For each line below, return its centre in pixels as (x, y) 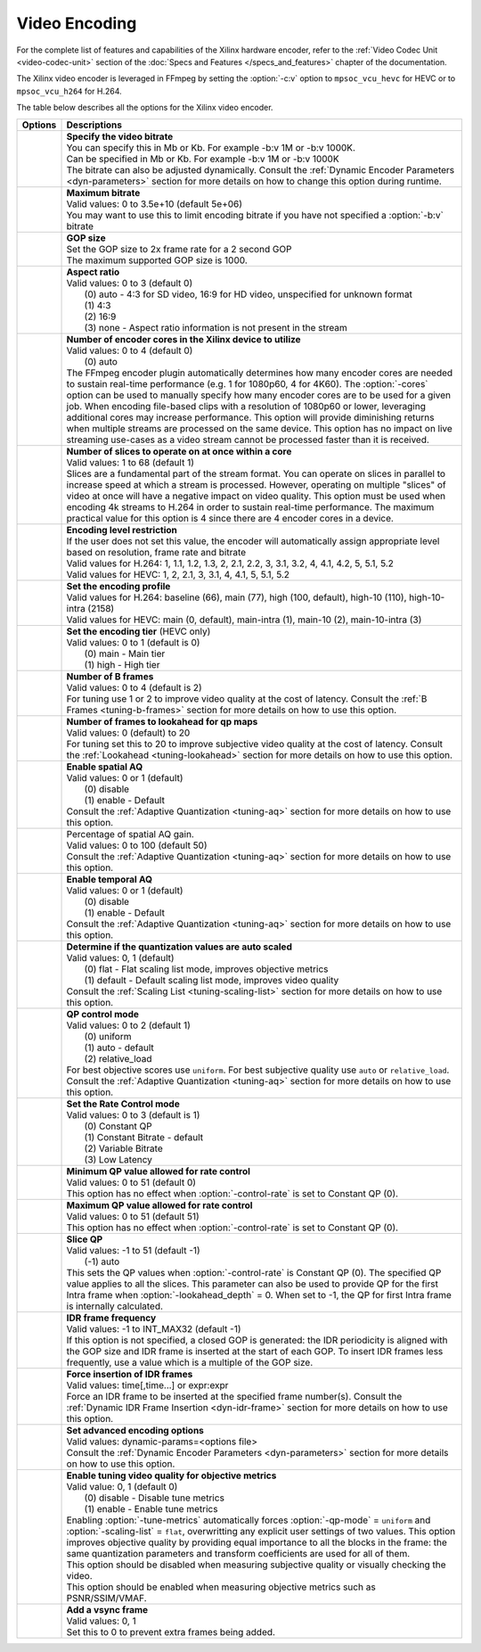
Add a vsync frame (107, 1609)
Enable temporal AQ (110, 879)
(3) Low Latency (118, 1159)
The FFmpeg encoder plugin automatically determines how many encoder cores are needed (260, 373)
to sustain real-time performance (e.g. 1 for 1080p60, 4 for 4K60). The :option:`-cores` (247, 383)
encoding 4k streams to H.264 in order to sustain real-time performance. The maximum (250, 506)
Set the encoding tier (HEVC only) (139, 631)
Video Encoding (77, 23)
